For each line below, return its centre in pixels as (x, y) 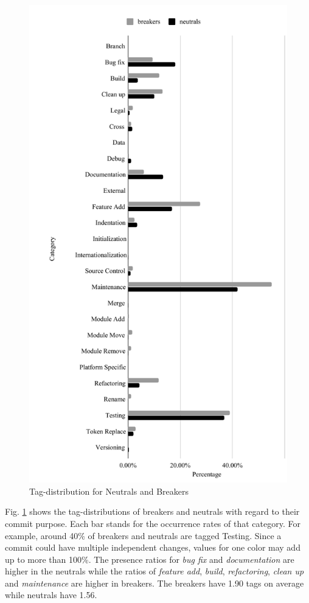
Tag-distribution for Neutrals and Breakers (109, 491)
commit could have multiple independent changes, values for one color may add (153, 547)
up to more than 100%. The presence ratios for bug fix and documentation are (150, 559)
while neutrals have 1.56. (51, 595)
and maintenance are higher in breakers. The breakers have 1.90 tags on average (154, 583)
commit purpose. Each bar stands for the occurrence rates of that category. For (153, 523)
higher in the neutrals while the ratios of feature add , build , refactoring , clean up (154, 571)
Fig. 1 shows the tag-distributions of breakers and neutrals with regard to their (152, 511)
